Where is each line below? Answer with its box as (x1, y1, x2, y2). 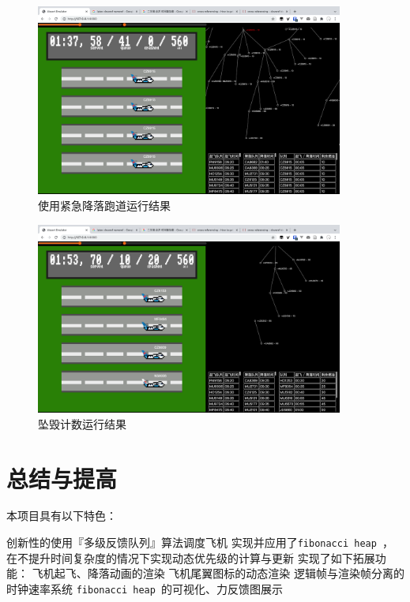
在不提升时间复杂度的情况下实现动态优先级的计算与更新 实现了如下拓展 (6, 549, 375, 566)
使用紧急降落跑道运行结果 (38, 197, 171, 214)
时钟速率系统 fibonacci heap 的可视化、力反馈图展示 (6, 580, 284, 596)
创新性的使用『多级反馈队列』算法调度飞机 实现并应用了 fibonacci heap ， (6, 534, 394, 551)
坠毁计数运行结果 (38, 415, 126, 432)
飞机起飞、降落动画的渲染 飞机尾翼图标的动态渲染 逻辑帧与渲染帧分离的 (32, 565, 404, 581)
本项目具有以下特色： (6, 507, 117, 524)
